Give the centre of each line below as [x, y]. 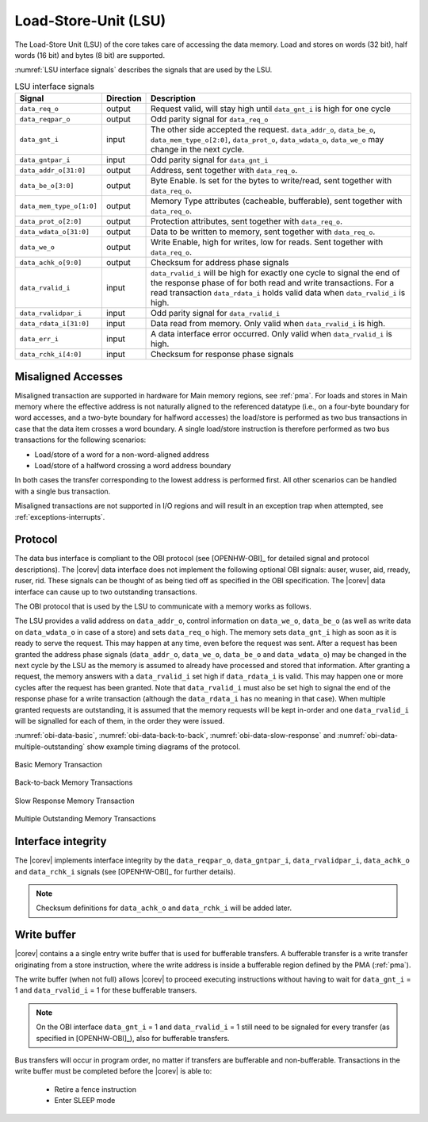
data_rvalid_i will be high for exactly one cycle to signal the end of [275, 273]
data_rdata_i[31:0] [55, 323]
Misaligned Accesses [69, 377]
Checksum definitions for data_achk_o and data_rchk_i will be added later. [164, 908]
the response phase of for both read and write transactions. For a [273, 283]
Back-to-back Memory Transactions [74, 782]
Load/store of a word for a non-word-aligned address [122, 454]
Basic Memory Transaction [59, 765]
